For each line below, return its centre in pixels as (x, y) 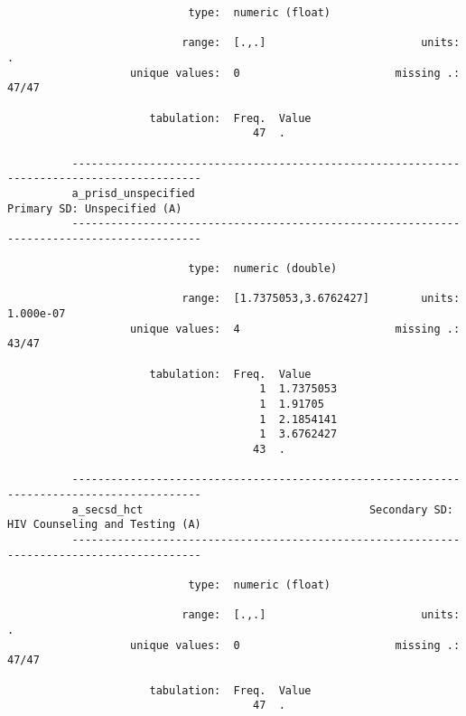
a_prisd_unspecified (133, 193)
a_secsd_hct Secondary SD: (262, 509)
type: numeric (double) (263, 269)
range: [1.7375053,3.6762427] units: (321, 299)
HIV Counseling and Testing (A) (104, 525)
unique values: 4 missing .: (295, 329)
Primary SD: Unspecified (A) (95, 208)
